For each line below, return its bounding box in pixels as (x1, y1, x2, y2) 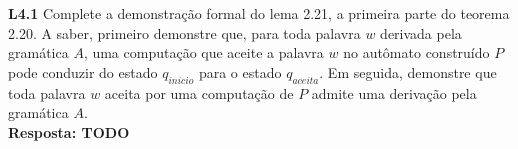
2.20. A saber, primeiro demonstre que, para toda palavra (8, 22, 361, 43)
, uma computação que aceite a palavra (83, 42, 324, 63)
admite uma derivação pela (311, 82, 477, 103)
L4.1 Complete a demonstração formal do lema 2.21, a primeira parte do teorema (8, 3, 510, 23)
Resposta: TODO (8, 121, 130, 142)
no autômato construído (343, 42, 490, 63)
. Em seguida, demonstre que (319, 61, 497, 82)
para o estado (198, 61, 282, 82)
